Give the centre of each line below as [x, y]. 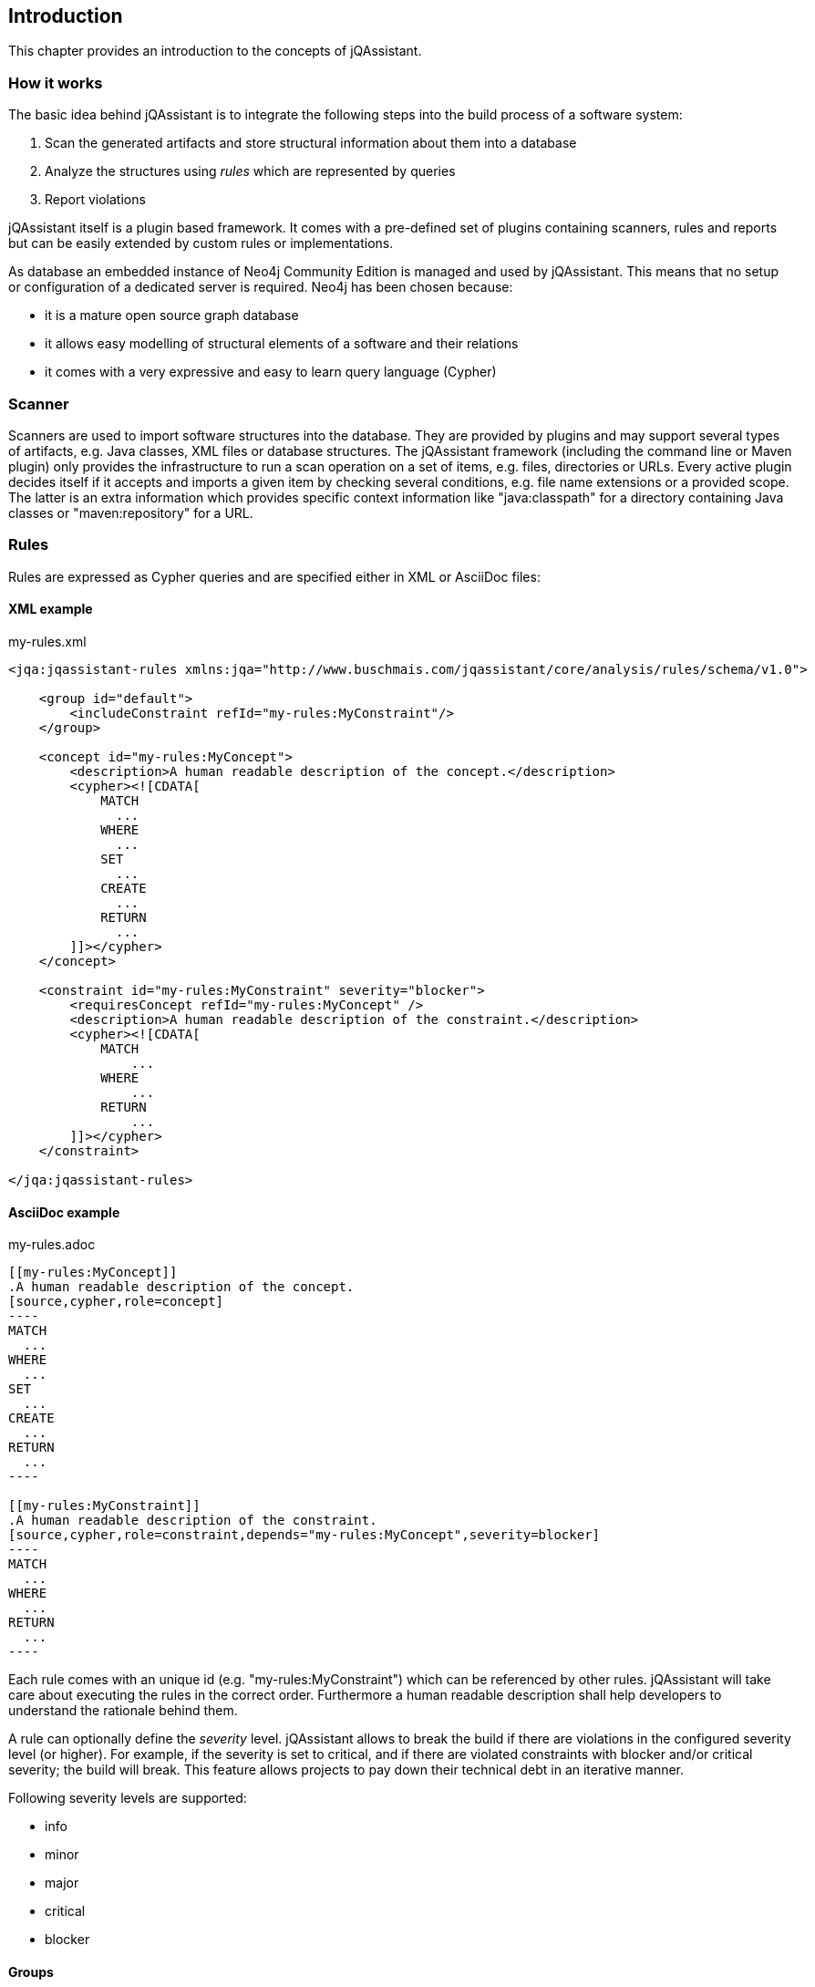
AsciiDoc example [64, 1212]
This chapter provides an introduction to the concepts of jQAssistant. [215, 51]
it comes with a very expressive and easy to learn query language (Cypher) [271, 372]
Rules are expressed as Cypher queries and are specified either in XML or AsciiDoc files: [274, 576]
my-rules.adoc [52, 1245]
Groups [31, 1971]
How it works [56, 83]
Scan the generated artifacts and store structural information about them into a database [311, 143]
